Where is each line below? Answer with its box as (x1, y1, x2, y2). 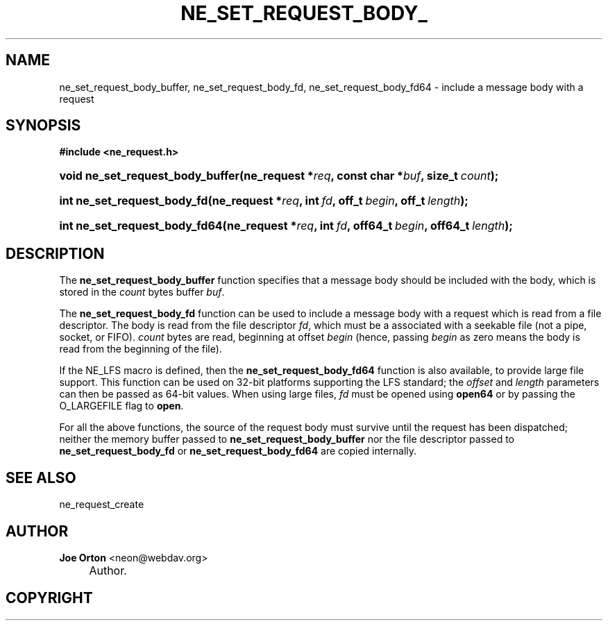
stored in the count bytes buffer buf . (59, 286, 225, 298)
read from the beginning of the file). (59, 343, 222, 355)
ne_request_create (59, 498, 144, 511)
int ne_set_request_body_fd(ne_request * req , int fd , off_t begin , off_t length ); (59, 194, 468, 208)
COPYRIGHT (6, 589, 93, 607)
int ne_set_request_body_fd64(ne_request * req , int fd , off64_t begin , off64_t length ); (59, 219, 513, 233)
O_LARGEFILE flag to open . (59, 400, 184, 412)
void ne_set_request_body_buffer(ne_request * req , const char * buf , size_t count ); (59, 169, 499, 183)
